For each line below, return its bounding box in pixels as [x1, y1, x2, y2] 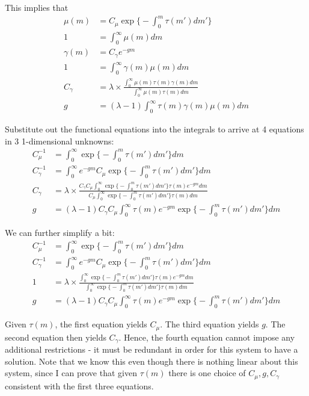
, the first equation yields [55, 318, 147, 330]
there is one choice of [168, 367, 246, 379]
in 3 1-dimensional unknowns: [5, 134, 114, 147]
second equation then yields [5, 330, 106, 343]
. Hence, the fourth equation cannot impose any [118, 330, 295, 343]
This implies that [5, 1, 69, 13]
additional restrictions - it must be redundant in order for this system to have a [5, 343, 298, 356]
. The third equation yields [160, 318, 259, 330]
